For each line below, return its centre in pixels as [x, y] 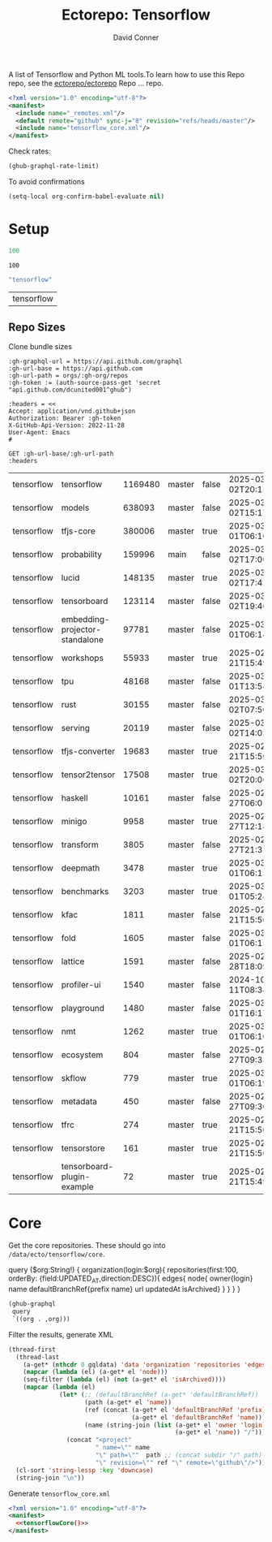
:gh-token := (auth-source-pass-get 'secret [85, 383]
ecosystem [82, 1055]
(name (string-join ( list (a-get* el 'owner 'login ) [175, 1425]
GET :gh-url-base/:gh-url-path [61, 454]
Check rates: [30, 151]
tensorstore [83, 1148]
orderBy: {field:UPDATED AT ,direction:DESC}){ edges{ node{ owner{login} [131, 1279]
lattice [73, 961]
